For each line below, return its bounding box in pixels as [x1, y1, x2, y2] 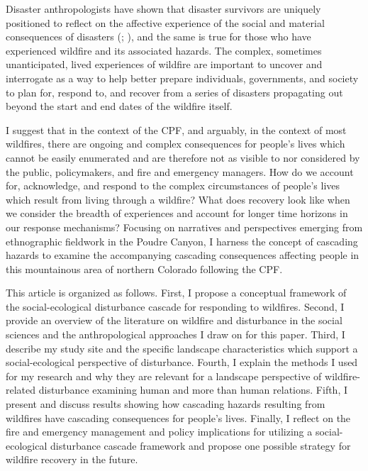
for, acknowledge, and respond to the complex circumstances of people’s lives [6, 178, 340, 193]
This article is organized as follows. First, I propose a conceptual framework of [6, 285, 347, 300]
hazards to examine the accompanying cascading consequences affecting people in [6, 248, 359, 262]
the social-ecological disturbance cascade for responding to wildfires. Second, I [6, 299, 345, 314]
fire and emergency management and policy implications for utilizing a [6, 424, 313, 439]
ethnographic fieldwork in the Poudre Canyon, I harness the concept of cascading [6, 233, 358, 248]
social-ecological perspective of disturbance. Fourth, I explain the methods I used [6, 355, 358, 370]
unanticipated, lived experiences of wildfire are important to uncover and [6, 57, 323, 72]
